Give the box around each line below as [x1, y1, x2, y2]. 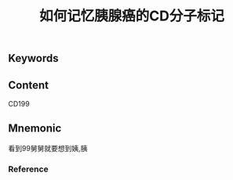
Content [8, 78, 49, 92]
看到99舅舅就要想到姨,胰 [8, 143, 88, 153]
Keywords [8, 52, 59, 65]
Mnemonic [8, 122, 62, 135]
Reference [8, 164, 49, 175]
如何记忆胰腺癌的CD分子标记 [38, 7, 225, 25]
